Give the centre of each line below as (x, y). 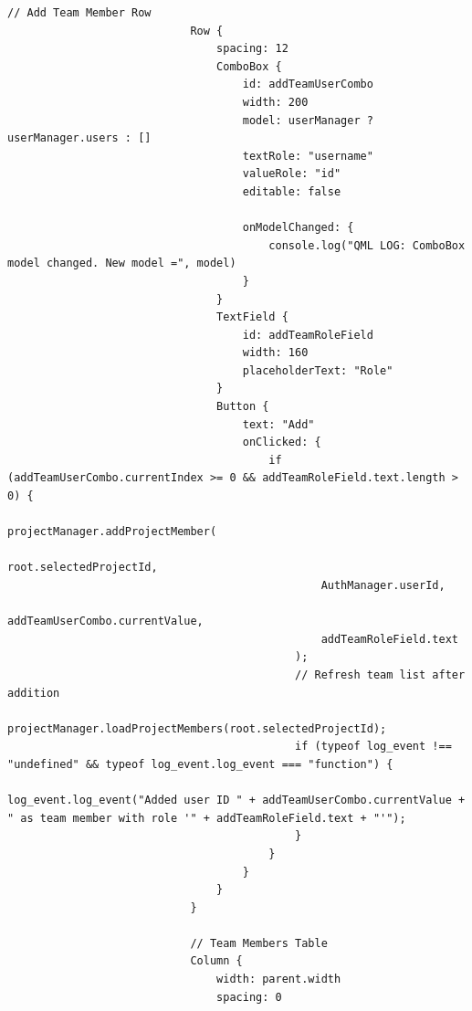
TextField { (252, 317)
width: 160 (275, 353)
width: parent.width (279, 979)
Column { (216, 961)
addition (34, 693)
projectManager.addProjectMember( (112, 532)
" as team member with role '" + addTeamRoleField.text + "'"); (207, 818)
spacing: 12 (252, 49)
